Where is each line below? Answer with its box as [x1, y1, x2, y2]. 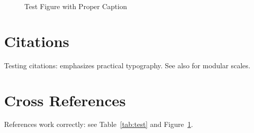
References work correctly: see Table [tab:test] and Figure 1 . [4, 119, 193, 129]
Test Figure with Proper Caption [24, 1, 127, 11]
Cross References [4, 90, 126, 110]
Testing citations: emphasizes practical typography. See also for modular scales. [4, 60, 250, 70]
